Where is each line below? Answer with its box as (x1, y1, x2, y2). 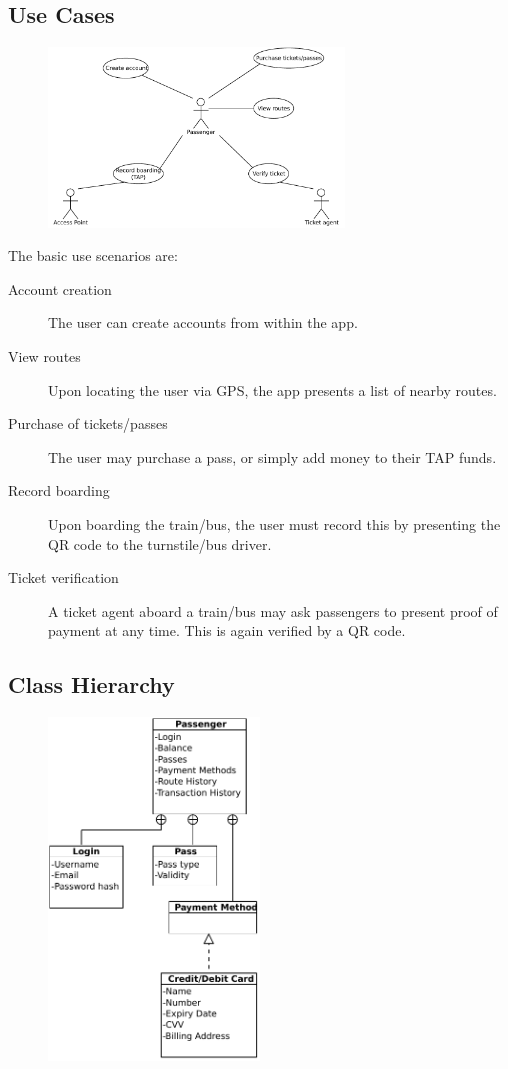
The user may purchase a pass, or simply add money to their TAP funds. (48, 446, 497, 467)
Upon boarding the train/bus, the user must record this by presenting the (48, 513, 501, 534)
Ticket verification (8, 567, 119, 588)
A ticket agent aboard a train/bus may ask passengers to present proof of (48, 600, 498, 621)
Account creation (8, 278, 112, 299)
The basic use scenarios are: (8, 245, 178, 266)
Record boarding (8, 480, 110, 501)
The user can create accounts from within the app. (48, 312, 358, 333)
